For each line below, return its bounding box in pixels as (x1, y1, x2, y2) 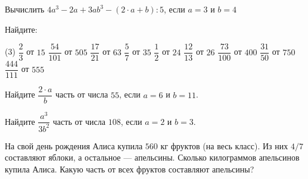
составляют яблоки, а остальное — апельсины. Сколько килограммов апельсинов (5, 151, 300, 164)
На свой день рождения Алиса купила (5, 139, 143, 152)
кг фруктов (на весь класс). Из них (160, 139, 288, 152)
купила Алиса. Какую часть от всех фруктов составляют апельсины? (5, 163, 254, 175)
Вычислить (5, 3, 45, 15)
